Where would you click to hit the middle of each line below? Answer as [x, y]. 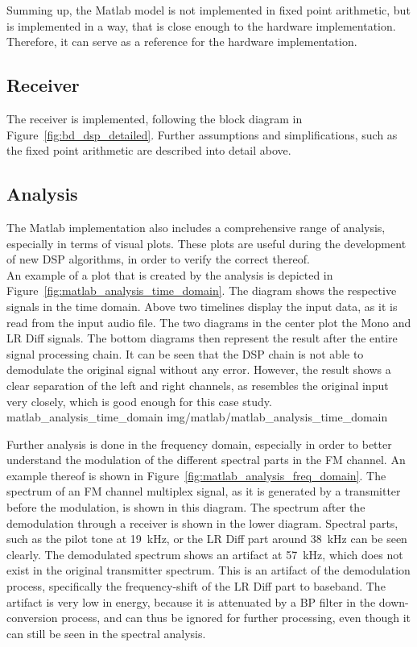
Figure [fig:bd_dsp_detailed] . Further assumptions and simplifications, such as [202, 134]
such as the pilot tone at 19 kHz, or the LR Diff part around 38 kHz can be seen [207, 539]
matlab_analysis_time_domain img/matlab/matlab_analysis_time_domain [197, 417]
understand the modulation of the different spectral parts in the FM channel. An [206, 460]
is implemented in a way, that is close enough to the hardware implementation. [201, 25]
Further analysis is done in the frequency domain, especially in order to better [199, 444]
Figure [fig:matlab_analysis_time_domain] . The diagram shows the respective [202, 290]
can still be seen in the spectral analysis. [106, 633]
